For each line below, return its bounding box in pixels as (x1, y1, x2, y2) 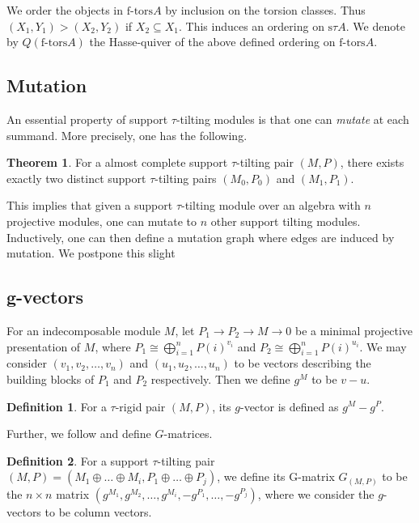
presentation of (6, 338, 81, 355)
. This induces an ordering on (179, 17, 324, 34)
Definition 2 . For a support (6, 452, 149, 469)
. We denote (345, 17, 405, 34)
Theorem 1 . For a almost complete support (6, 154, 228, 171)
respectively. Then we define (150, 370, 290, 387)
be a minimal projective (294, 321, 413, 338)
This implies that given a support (6, 197, 173, 214)
